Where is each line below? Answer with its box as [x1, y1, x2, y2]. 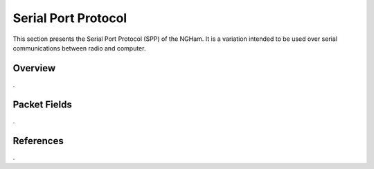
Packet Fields [12, 98, 72, 110]
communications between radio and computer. [12, 44, 146, 52]
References [12, 135, 64, 147]
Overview [12, 62, 56, 74]
